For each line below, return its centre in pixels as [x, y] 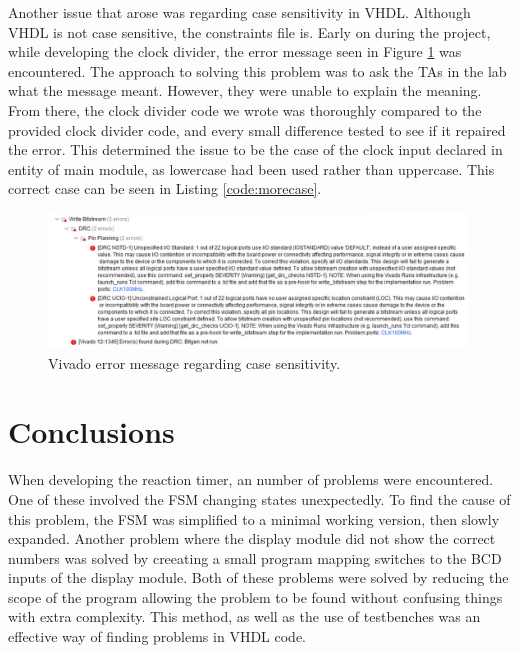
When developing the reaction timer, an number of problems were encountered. [251, 479]
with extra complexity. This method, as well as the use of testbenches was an [244, 616]
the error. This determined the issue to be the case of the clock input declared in [255, 149]
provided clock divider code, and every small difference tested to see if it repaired [257, 129]
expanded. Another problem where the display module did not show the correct [252, 538]
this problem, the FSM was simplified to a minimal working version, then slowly [254, 518]
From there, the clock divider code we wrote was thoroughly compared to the [245, 109]
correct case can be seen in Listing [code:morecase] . [165, 188]
